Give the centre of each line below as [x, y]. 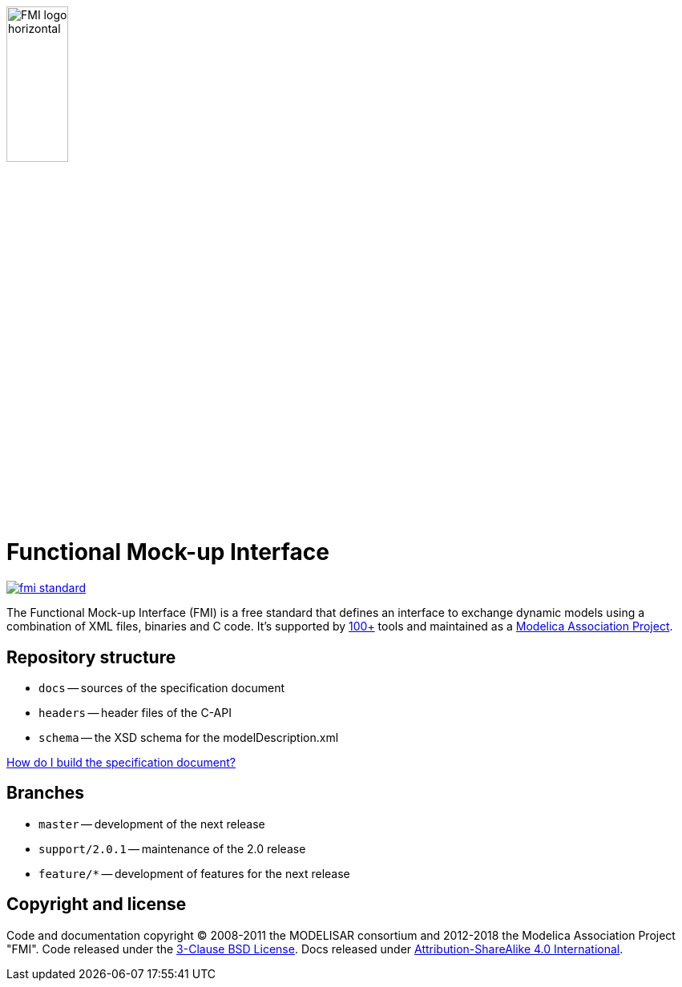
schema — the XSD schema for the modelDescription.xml [189, 737]
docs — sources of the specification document [162, 687]
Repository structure [91, 657]
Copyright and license [97, 904]
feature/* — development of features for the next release [194, 873]
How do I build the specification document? [121, 762]
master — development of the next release [152, 824]
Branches [46, 793]
